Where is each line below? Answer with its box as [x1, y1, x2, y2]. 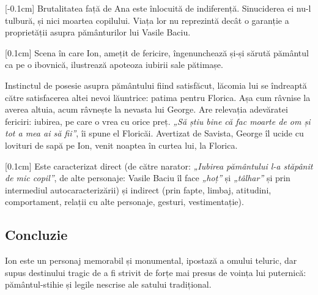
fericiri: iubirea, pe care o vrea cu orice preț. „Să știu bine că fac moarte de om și [5, 114, 311, 127]
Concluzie [5, 225, 68, 244]
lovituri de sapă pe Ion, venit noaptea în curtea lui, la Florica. [5, 138, 238, 151]
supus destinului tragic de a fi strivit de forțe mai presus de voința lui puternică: [5, 266, 306, 278]
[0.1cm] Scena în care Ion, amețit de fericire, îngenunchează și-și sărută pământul [5, 46, 309, 59]
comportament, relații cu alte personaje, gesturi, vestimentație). [5, 195, 244, 208]
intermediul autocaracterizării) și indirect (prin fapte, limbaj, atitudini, [5, 183, 272, 196]
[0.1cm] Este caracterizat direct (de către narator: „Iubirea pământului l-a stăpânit [5, 159, 313, 172]
